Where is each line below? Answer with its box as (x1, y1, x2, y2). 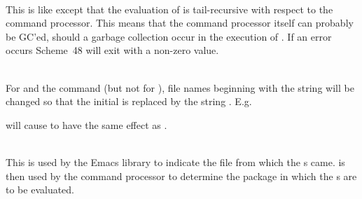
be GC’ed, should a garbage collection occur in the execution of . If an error (6, 29, 332, 43)
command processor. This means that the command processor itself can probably (6, 15, 354, 30)
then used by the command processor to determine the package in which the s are (6, 168, 357, 183)
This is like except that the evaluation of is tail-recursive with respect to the (6, 1, 333, 16)
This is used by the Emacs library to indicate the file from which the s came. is (6, 154, 345, 169)
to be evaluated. (6, 182, 74, 197)
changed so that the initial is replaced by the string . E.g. (6, 94, 252, 109)
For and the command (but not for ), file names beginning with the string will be (6, 80, 354, 95)
